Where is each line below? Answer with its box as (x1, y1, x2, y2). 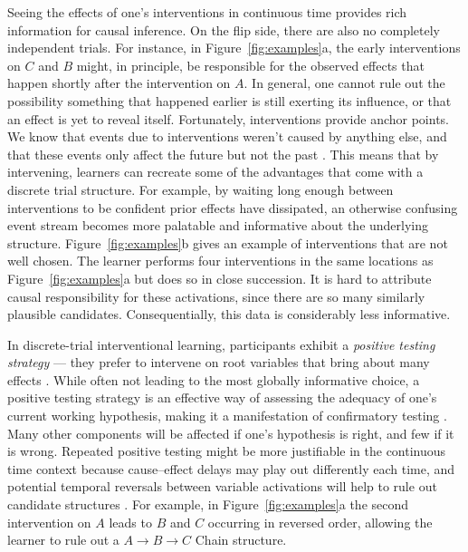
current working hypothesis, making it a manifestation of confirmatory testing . (7, 406, 447, 425)
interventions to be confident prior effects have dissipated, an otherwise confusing (7, 198, 458, 217)
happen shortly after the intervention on (7, 73, 231, 92)
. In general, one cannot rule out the (244, 73, 445, 92)
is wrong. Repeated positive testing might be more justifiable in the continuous (7, 441, 446, 460)
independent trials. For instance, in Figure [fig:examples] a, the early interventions (7, 38, 461, 57)
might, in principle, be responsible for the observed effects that (76, 55, 425, 74)
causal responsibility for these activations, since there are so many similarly (7, 286, 425, 305)
